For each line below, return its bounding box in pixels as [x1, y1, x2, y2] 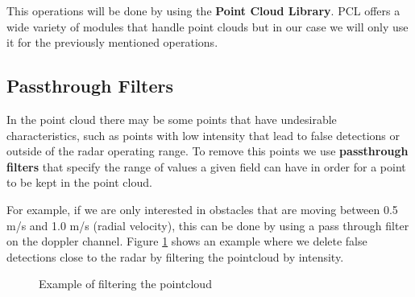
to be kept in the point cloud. [6, 174, 152, 191]
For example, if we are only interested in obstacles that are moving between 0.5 [6, 200, 398, 217]
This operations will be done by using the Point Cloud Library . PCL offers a [6, 2, 400, 19]
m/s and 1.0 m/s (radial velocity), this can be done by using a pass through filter [6, 217, 409, 233]
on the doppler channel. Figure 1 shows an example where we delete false [6, 233, 367, 250]
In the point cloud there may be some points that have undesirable [6, 110, 337, 127]
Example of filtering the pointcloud [39, 275, 212, 292]
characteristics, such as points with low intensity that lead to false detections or [6, 126, 400, 143]
